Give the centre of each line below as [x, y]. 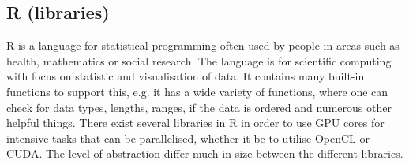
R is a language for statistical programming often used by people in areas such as [203, 45]
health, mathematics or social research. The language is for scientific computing [199, 60]
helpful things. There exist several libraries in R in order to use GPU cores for [195, 123]
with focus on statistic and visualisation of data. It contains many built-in [186, 76]
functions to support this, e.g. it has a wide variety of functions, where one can [197, 91]
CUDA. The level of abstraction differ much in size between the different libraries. [205, 153]
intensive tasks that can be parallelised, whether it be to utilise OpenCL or [188, 138]
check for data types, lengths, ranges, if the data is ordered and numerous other [199, 107]
